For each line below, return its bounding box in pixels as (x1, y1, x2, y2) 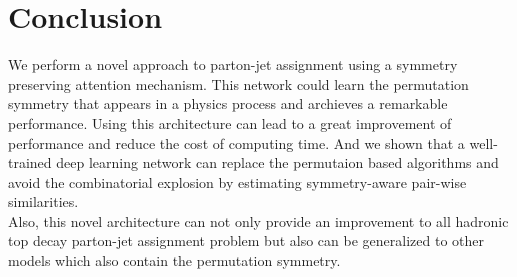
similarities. (8, 191, 79, 212)
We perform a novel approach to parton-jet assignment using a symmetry (8, 54, 458, 75)
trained (8, 152, 52, 173)
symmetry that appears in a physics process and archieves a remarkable (8, 93, 448, 114)
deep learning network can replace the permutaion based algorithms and (56, 152, 499, 173)
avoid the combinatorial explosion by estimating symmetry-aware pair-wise (8, 171, 467, 192)
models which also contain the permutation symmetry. (8, 250, 341, 271)
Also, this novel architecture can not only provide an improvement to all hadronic (8, 210, 509, 231)
